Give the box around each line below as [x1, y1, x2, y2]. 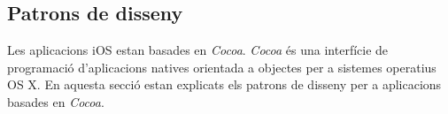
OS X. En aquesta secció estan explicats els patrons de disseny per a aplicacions [7, 75, 442, 94]
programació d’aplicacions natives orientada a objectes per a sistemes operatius [7, 57, 436, 76]
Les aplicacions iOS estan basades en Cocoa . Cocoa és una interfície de [7, 41, 389, 59]
